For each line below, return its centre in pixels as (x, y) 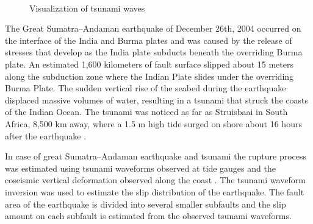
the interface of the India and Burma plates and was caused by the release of (149, 40)
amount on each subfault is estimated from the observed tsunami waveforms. (148, 216)
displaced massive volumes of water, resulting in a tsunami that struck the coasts (156, 100)
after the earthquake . (46, 135)
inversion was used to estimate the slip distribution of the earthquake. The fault (155, 191)
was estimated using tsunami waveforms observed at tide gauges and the (140, 168)
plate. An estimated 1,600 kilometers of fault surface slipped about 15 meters (149, 64)
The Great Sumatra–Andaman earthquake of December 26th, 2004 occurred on (153, 28)
